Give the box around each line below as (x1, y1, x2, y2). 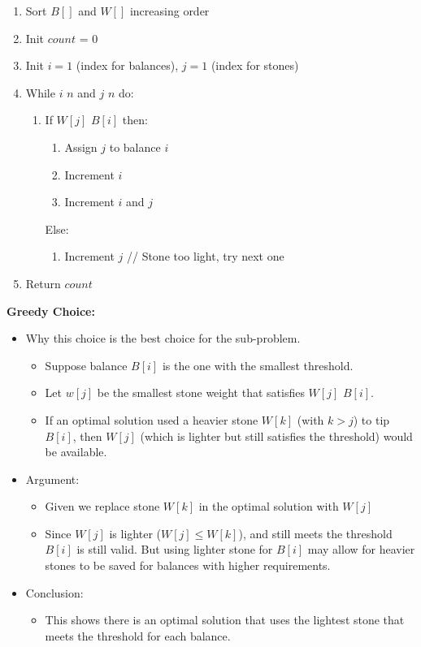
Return (25, 274, 61, 291)
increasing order (129, 2, 210, 19)
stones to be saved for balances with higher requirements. (45, 557, 331, 574)
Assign (64, 138, 98, 155)
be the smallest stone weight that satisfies (97, 384, 305, 401)
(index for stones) (210, 57, 299, 74)
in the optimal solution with (198, 498, 339, 515)
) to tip (353, 411, 390, 428)
